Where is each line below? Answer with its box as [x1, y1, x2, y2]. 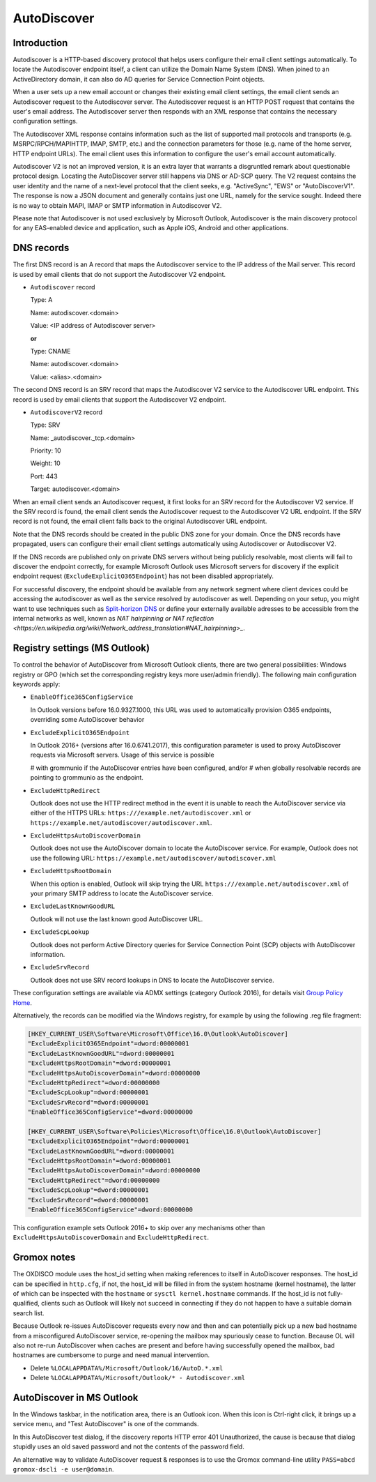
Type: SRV [30, 421, 61, 429]
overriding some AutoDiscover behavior [30, 716, 145, 724]
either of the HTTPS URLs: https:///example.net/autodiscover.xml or [30, 809, 251, 817]
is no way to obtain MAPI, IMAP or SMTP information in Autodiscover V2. [13, 201, 222, 209]
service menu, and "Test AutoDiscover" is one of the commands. [13, 1420, 199, 1428]
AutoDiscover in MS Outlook [13, 1391, 139, 1403]
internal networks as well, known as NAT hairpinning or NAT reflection [13, 614, 214, 622]
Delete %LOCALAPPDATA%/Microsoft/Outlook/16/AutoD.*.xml [30, 1363, 224, 1372]
